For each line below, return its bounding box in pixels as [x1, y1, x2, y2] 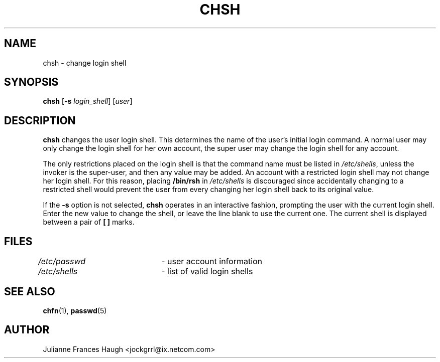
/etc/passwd [38, 256, 86, 267]
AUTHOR [4, 323, 50, 336]
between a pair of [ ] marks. [43, 218, 135, 227]
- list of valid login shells [161, 266, 253, 277]
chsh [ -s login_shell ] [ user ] [43, 97, 133, 106]
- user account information [161, 256, 263, 267]
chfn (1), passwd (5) [43, 306, 107, 315]
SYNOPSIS [4, 76, 59, 89]
